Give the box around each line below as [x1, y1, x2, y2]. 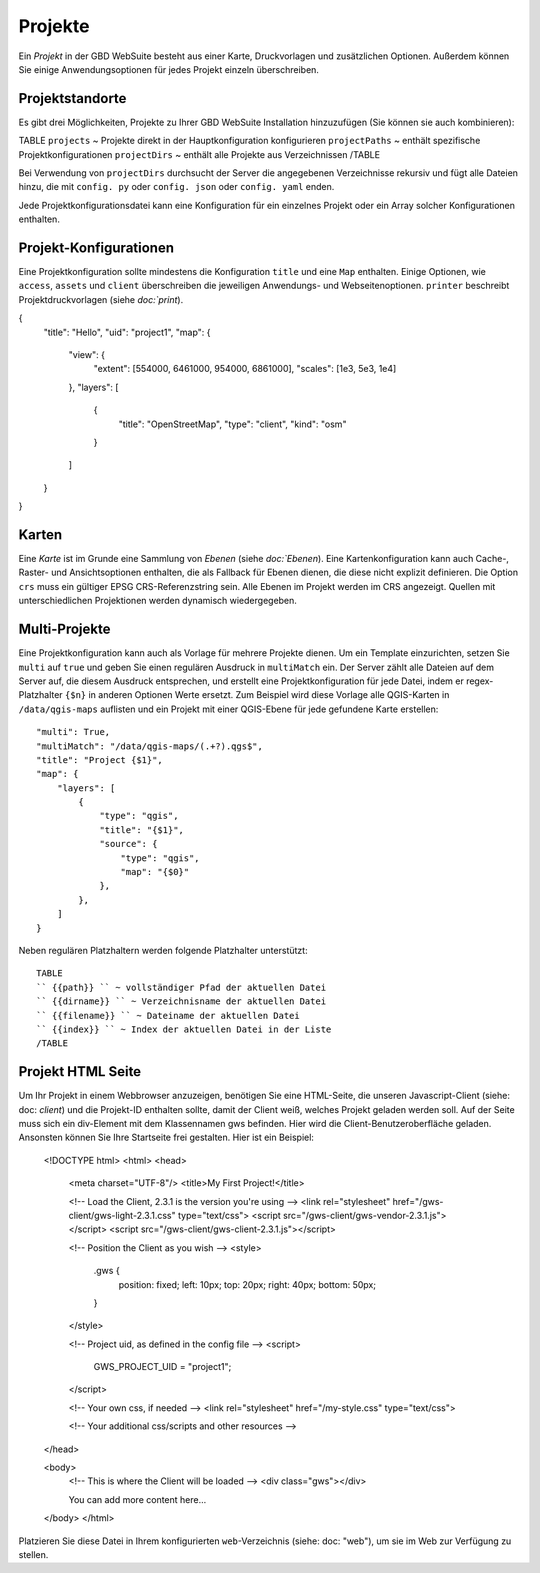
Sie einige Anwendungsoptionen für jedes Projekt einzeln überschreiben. [18, 63, 320, 75]
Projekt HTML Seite [18, 1063, 142, 1080]
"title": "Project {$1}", [36, 754, 164, 765]
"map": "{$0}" [120, 866, 190, 878]
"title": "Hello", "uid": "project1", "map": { [43, 326, 211, 338]
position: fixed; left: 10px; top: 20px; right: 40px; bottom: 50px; [118, 1278, 377, 1290]
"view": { [68, 349, 105, 361]
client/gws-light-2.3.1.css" [68, 1209, 177, 1221]
